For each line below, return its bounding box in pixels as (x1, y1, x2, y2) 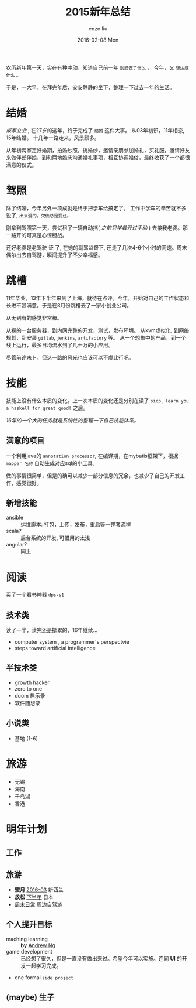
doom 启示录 (14, 692, 45, 699)
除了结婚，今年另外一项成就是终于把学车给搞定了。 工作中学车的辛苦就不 (6, 204, 181, 211)
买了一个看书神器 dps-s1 (6, 591, 64, 598)
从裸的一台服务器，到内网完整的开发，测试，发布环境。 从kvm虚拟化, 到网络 (6, 326, 190, 334)
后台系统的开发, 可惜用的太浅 (20, 534, 90, 542)
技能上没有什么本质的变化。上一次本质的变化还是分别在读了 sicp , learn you (6, 397, 189, 404)
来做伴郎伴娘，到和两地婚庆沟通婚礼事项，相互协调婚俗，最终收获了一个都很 (6, 153, 190, 161)
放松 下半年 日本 (14, 894, 54, 901)
